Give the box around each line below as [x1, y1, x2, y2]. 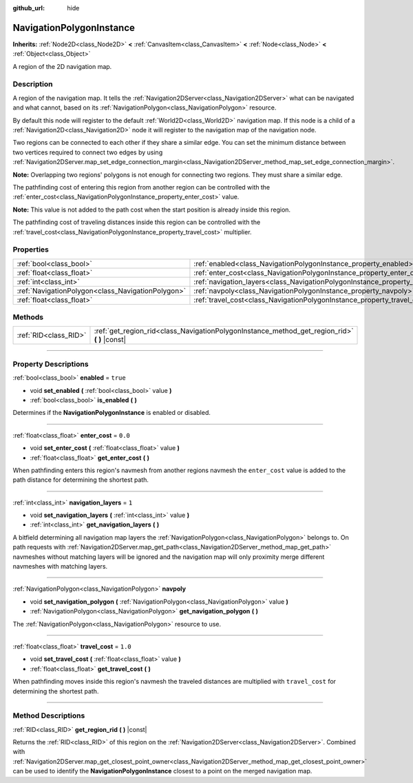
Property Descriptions [12, 359, 89, 369]
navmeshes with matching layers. [12, 562, 108, 571]
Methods [12, 312, 44, 322]
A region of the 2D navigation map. [12, 62, 112, 70]
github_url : [12, 4, 45, 12]
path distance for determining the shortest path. [12, 476, 149, 484]
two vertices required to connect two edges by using [12, 148, 163, 156]
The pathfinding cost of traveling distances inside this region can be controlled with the [12, 218, 261, 227]
